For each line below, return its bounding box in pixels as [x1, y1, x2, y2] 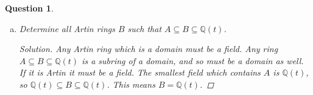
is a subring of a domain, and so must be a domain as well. [82, 54, 304, 67]
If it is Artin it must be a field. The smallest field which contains [19, 66, 261, 79]
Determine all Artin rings [19, 22, 115, 34]
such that [127, 22, 162, 34]
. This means [107, 77, 155, 90]
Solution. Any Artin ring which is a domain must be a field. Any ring [19, 42, 278, 55]
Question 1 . [5, 2, 54, 14]
